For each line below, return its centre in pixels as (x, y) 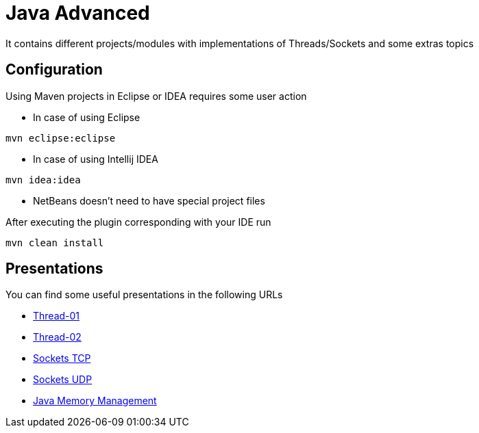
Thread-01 (57, 316)
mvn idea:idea (43, 180)
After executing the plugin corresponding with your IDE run (138, 222)
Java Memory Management (95, 401)
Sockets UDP (63, 380)
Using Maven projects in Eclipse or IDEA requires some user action (156, 96)
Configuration (54, 70)
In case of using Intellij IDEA (96, 159)
